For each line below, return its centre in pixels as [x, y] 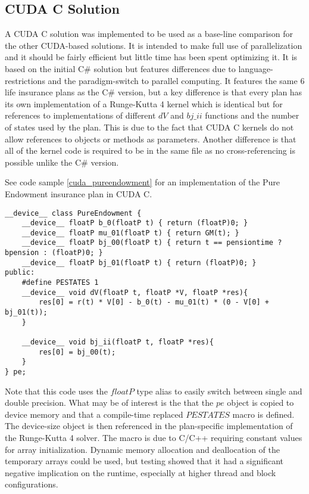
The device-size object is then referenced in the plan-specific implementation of [149, 426]
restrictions [25, 80]
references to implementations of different [80, 115]
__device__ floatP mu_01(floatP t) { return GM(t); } [130, 233]
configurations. [32, 484]
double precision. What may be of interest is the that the [109, 403]
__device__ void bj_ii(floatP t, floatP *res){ [118, 342]
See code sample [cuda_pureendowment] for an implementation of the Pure [143, 182]
